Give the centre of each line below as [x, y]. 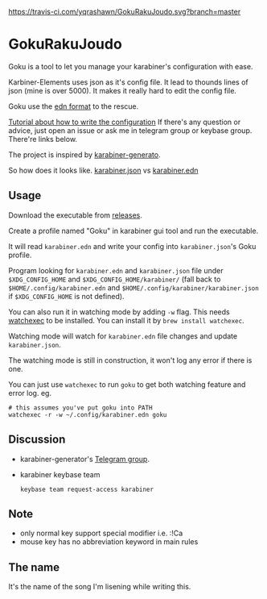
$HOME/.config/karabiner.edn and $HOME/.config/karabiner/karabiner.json [133, 287]
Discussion [37, 440]
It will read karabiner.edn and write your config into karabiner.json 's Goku [132, 246]
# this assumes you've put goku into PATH [80, 408]
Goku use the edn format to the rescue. [74, 106]
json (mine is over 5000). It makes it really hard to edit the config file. [123, 90]
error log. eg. [30, 393]
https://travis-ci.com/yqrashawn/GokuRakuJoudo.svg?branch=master [125, 12]
